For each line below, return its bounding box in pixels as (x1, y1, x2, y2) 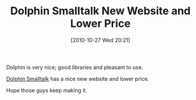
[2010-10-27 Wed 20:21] (71, 36, 130, 43)
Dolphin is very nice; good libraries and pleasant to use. (6, 64, 143, 71)
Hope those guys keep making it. (6, 86, 88, 93)
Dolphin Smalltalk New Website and (10, 4, 191, 18)
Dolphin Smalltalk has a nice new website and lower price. (6, 75, 149, 82)
